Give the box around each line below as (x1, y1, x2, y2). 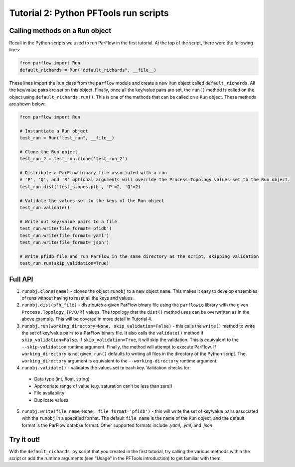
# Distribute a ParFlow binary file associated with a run (19, 170, 167, 176)
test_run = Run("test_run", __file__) (19, 135, 115, 141)
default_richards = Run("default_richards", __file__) (19, 67, 156, 73)
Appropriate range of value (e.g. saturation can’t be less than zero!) (34, 383, 173, 389)
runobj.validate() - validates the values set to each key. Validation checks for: (21, 364, 191, 370)
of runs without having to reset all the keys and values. (21, 295, 134, 301)
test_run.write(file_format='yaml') (19, 233, 110, 238)
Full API (9, 275, 33, 283)
